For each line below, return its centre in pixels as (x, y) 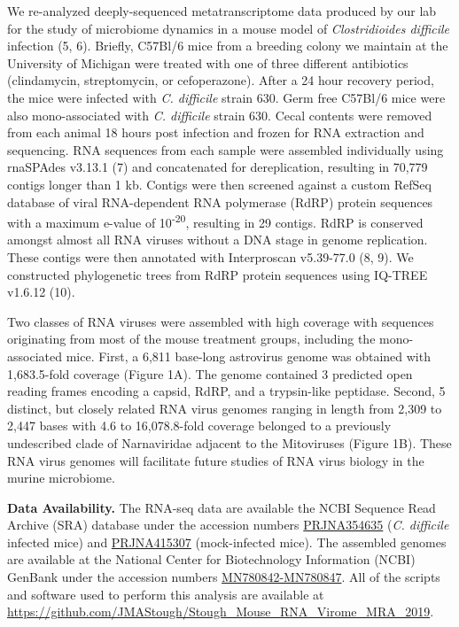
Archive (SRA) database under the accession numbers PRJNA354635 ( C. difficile (228, 525)
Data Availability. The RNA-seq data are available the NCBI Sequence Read (222, 507)
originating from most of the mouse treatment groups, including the (191, 339)
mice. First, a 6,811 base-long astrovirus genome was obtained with (248, 356)
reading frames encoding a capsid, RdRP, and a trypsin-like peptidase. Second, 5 (226, 391)
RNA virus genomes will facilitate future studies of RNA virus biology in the (216, 460)
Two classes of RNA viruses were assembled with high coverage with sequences (221, 321)
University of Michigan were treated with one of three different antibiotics (208, 62)
